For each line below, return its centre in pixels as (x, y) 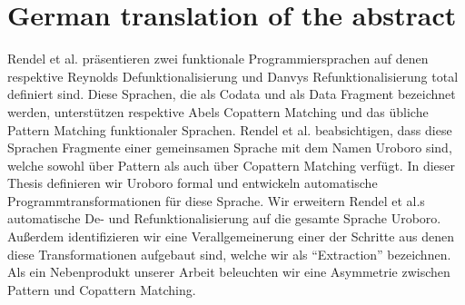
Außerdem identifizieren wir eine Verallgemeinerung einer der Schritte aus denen (231, 236)
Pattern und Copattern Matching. (102, 289)
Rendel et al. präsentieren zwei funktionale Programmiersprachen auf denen (218, 59)
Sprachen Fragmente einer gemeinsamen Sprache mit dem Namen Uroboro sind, (230, 148)
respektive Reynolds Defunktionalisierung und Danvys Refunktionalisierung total (233, 76)
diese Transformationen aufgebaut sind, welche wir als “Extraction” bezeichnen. (229, 254)
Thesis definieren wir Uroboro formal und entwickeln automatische (193, 183)
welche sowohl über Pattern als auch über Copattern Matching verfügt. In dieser (231, 165)
